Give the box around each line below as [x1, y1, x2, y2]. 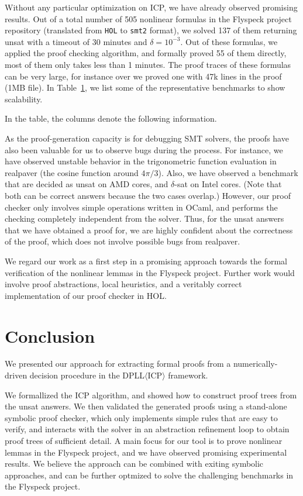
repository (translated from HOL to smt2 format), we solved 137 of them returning [5, 24, 297, 36]
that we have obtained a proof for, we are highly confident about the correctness [5, 223, 293, 236]
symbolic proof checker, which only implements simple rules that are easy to [5, 411, 278, 423]
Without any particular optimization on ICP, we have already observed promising [5, 1, 298, 13]
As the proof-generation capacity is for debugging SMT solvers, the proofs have [5, 132, 289, 144]
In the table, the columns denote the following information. [5, 112, 217, 125]
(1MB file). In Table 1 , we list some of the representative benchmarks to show [5, 81, 285, 94]
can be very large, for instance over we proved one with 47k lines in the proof [5, 70, 282, 82]
